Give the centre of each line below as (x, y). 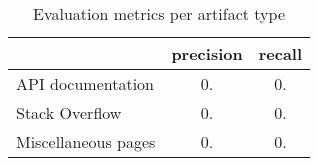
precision (207, 53)
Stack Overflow (69, 112)
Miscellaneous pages (86, 141)
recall (280, 53)
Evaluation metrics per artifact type (159, 13)
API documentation (85, 83)
